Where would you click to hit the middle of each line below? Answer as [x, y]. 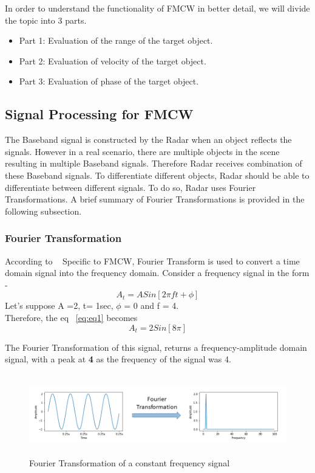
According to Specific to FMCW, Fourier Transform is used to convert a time [152, 261]
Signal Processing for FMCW [99, 114]
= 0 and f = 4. [151, 306]
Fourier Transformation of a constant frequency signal [130, 462]
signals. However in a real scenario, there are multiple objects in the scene [142, 151]
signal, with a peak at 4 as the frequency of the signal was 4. [118, 359]
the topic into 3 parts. [46, 20]
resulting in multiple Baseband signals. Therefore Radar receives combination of [154, 163]
